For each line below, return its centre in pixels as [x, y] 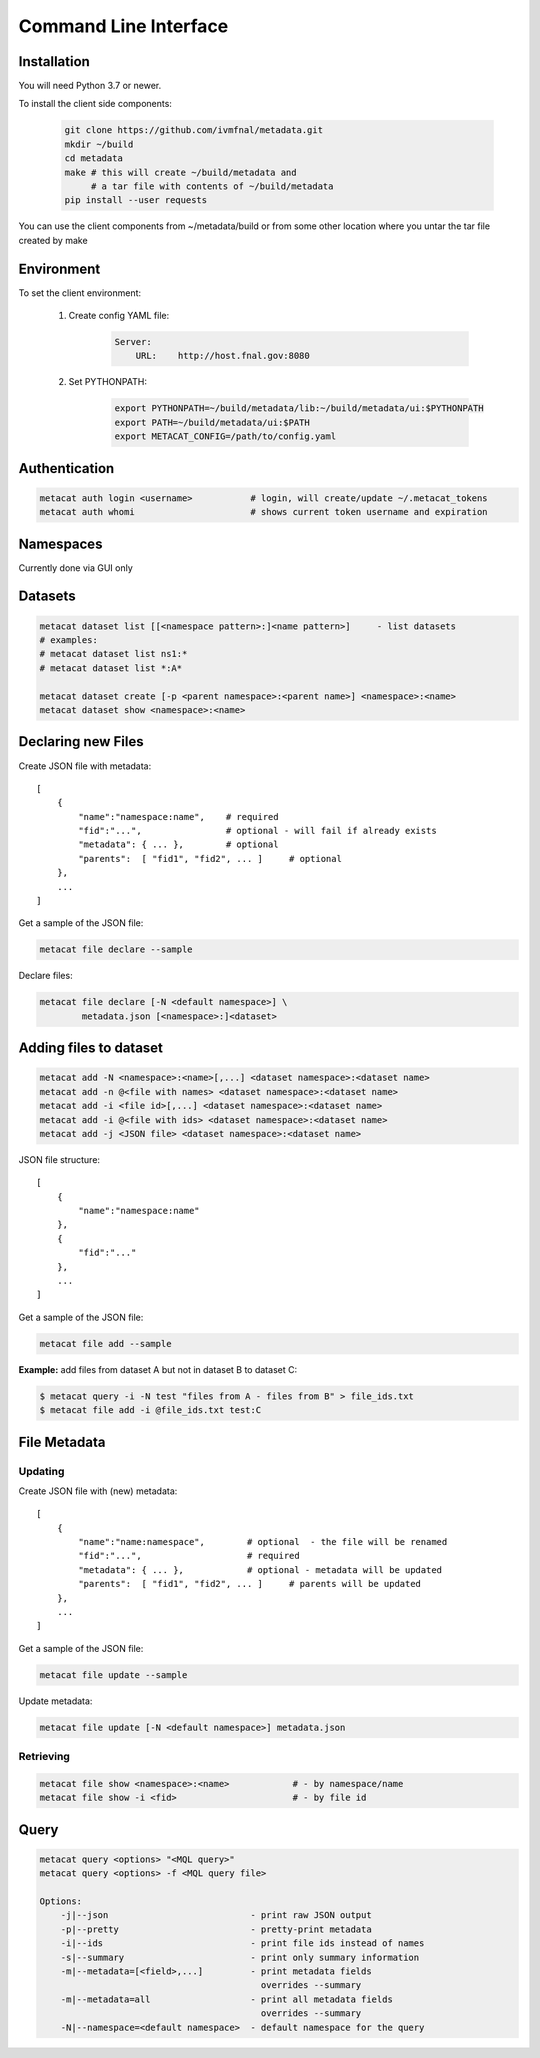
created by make [53, 240]
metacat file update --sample [113, 1674]
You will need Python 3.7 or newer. [90, 86]
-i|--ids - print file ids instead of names [242, 1943]
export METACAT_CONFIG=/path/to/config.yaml [225, 436]
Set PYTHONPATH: [107, 382]
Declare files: [46, 976]
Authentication [66, 468]
